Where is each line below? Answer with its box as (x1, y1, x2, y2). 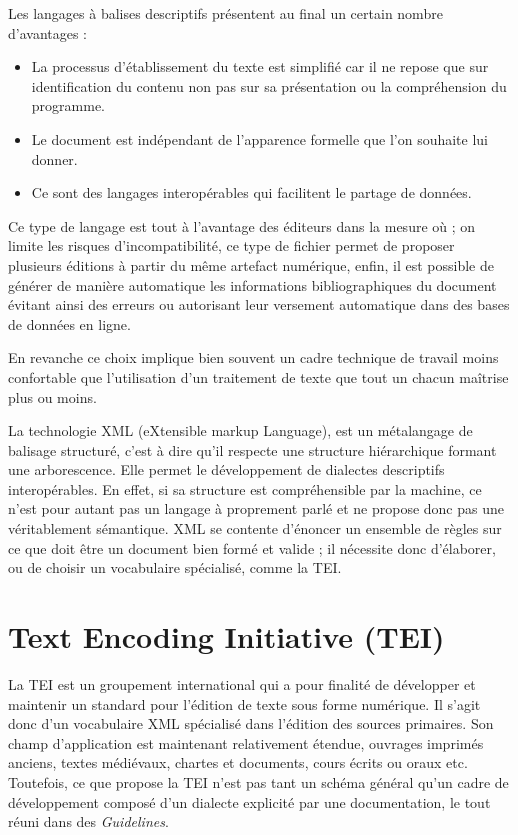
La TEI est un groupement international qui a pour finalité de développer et (8, 673, 476, 694)
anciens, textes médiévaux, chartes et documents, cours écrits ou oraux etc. (8, 752, 468, 773)
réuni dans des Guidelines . (8, 811, 169, 832)
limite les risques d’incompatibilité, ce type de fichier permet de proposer (8, 235, 455, 256)
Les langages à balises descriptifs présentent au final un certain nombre (8, 3, 443, 23)
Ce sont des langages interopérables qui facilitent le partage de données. (31, 182, 472, 203)
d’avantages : (8, 22, 88, 43)
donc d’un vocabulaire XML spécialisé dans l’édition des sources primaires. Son (8, 713, 494, 734)
